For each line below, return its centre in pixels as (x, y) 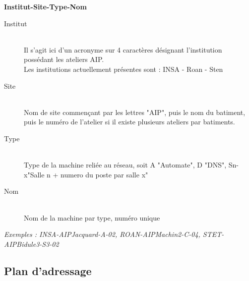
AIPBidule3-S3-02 (31, 244)
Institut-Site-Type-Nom (45, 6)
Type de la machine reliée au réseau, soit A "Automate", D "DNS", (125, 165)
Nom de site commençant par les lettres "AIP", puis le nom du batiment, (135, 112)
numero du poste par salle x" (104, 174)
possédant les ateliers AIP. (64, 59)
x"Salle (34, 174)
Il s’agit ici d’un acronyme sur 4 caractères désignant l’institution (123, 49)
